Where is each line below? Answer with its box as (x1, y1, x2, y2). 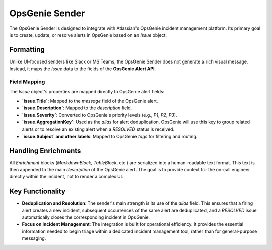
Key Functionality (9, 187, 65, 196)
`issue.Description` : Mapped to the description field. (22, 105, 132, 111)
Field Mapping (9, 78, 45, 85)
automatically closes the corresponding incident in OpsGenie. (22, 214, 150, 220)
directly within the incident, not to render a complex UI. (9, 174, 123, 180)
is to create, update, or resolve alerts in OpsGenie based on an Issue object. (9, 32, 167, 38)
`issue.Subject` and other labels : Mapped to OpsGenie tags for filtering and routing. (22, 133, 198, 139)
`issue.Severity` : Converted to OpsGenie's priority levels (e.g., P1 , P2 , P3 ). (22, 112, 177, 118)
